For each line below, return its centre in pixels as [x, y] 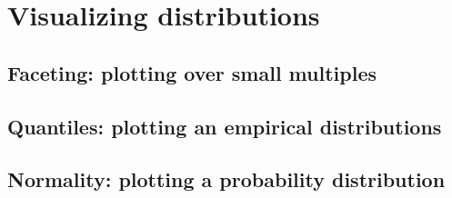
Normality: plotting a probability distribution [226, 179]
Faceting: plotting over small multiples [192, 72]
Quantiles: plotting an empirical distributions [225, 126]
